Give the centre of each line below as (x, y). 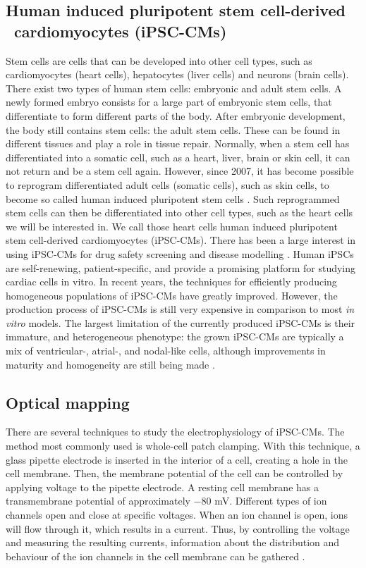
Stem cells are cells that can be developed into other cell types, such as (159, 60)
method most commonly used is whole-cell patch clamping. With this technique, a (183, 446)
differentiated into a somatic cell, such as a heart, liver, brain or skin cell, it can (178, 157)
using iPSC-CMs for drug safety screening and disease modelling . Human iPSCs (180, 253)
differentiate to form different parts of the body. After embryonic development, (176, 115)
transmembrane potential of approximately (98, 501)
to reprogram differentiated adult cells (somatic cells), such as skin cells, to (167, 184)
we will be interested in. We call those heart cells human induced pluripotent (172, 226)
